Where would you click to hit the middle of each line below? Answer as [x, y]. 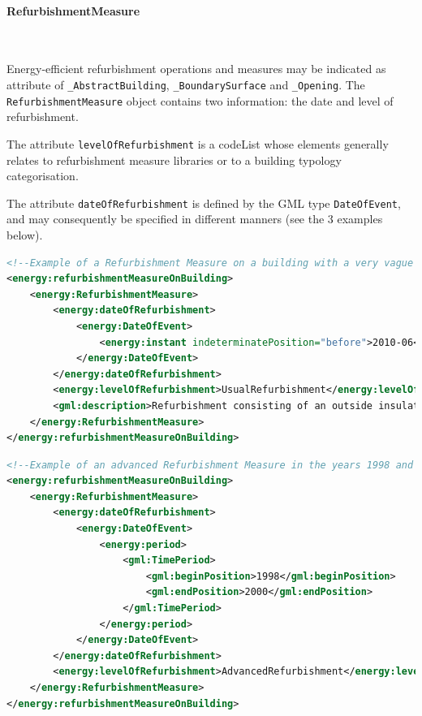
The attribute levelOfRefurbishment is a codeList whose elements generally [198, 143]
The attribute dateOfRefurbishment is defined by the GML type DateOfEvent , [204, 203]
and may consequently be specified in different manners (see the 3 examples [195, 219]
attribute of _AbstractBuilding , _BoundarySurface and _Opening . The [186, 84]
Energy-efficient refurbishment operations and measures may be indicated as [196, 69]
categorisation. [43, 176]
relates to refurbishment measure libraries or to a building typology [174, 160]
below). [25, 234]
